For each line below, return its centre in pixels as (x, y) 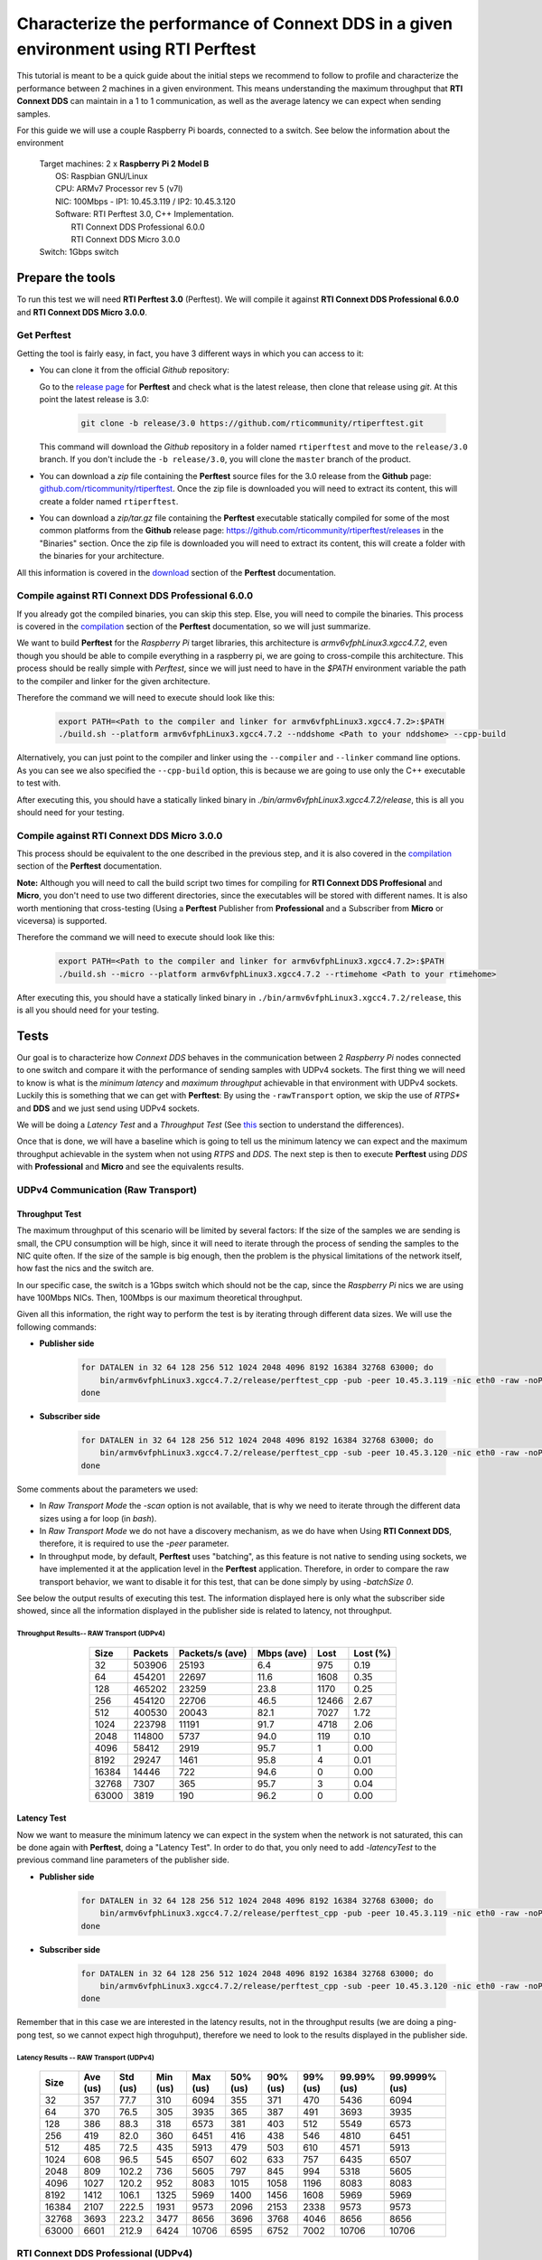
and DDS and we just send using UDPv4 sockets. (108, 1108)
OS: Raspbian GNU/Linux (102, 176)
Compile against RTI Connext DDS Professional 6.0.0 (135, 596)
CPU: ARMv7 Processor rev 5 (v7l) (119, 189)
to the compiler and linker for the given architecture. (114, 681)
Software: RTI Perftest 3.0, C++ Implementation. (145, 214)
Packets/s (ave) (213, 1653)
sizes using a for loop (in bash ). (98, 1518)
